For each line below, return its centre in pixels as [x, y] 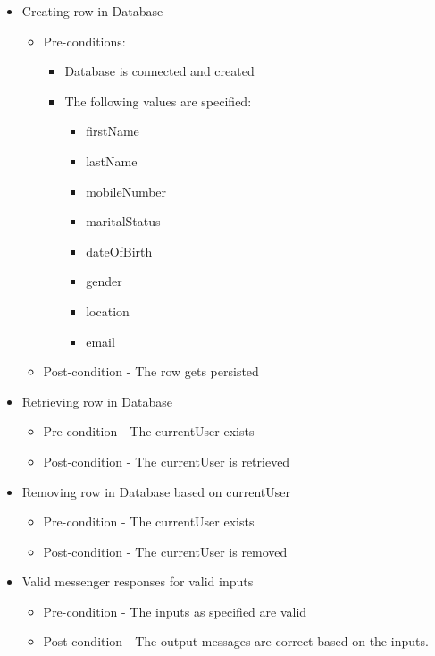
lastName [112, 160]
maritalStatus [123, 221]
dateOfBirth [119, 251]
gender [104, 281]
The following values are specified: [158, 101]
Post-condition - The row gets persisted [151, 371]
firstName [113, 131]
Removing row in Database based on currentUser [156, 491]
